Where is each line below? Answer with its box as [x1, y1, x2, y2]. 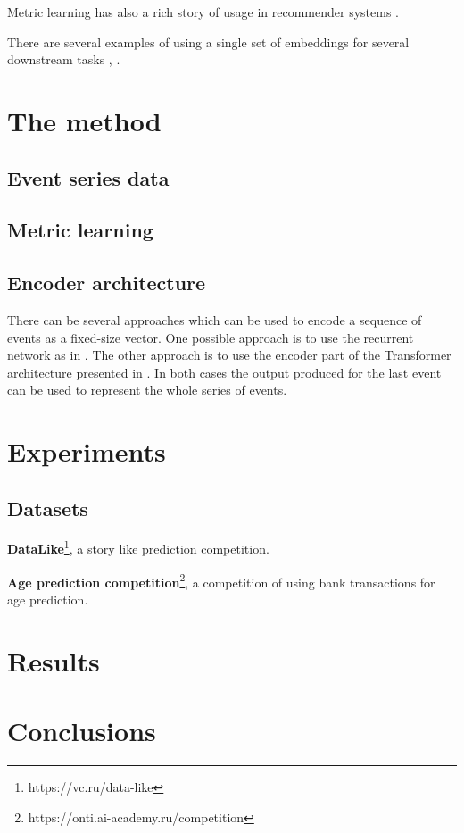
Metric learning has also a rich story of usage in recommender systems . [7, 3, 400, 21]
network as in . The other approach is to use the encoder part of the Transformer [7, 346, 452, 364]
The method [7, 102, 162, 138]
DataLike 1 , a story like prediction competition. [7, 537, 269, 558]
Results [7, 642, 100, 679]
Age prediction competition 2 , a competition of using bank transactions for [7, 570, 435, 591]
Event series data [7, 163, 170, 191]
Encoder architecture [7, 269, 206, 296]
